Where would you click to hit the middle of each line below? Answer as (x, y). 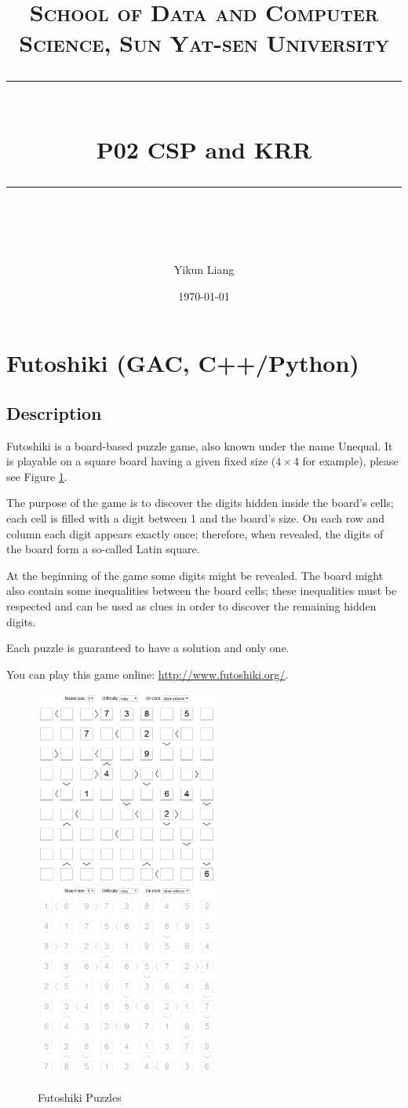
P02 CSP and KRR (204, 149)
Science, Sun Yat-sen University (204, 43)
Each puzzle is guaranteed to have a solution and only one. (148, 648)
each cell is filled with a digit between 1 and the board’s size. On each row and (196, 518)
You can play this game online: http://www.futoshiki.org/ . (148, 674)
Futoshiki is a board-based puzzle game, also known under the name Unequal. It (200, 445)
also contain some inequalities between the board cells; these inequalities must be (202, 590)
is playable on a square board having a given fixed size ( (141, 461)
